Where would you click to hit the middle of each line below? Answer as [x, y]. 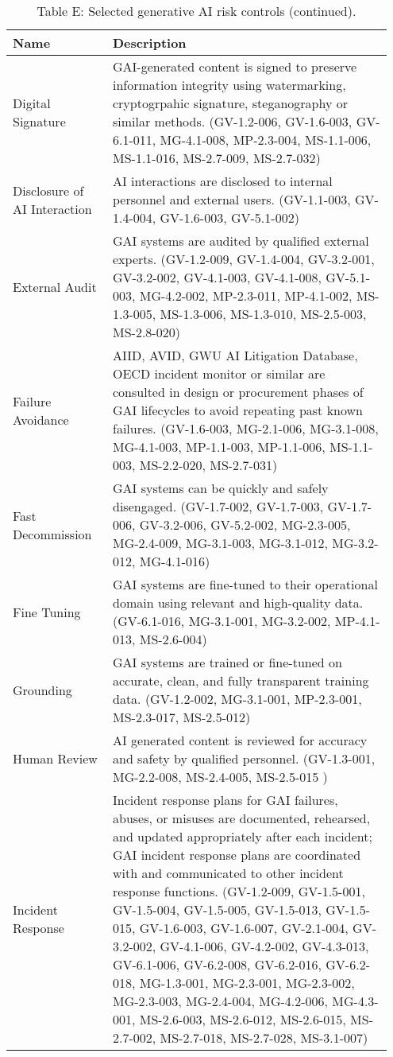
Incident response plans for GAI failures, [225, 800]
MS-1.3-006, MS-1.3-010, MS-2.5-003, [263, 314]
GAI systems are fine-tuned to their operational [245, 584]
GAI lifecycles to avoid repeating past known [237, 410]
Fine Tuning [47, 612]
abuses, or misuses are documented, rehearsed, [241, 818]
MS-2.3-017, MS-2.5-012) [181, 717]
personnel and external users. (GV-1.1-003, [231, 199]
